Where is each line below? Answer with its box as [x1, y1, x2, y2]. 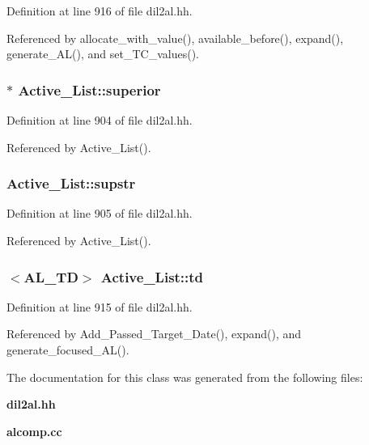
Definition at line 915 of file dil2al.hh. [6, 298, 193, 315]
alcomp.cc [6, 422, 62, 439]
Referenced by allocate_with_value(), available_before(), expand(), [6, 29, 344, 46]
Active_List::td [100, 266, 204, 286]
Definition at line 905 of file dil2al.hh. [6, 205, 193, 222]
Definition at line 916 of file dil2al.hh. [6, 2, 193, 19]
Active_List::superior [18, 79, 161, 100]
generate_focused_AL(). [6, 341, 129, 358]
